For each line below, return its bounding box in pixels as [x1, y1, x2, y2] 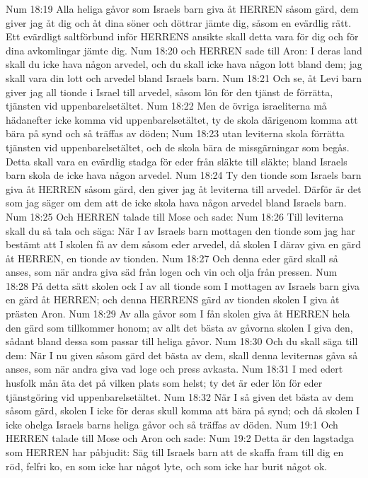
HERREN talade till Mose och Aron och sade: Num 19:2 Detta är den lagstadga [6, 431, 355, 445]
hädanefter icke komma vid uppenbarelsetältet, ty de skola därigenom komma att [6, 112, 358, 127]
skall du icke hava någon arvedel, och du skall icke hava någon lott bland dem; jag [6, 57, 362, 71]
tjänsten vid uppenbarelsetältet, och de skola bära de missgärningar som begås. [6, 139, 350, 154]
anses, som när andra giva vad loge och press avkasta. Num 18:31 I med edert [6, 361, 343, 376]
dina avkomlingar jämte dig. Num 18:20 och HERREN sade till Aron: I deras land [6, 42, 362, 57]
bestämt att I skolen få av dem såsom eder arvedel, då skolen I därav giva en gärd [6, 237, 362, 252]
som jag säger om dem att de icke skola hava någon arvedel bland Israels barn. [6, 195, 347, 210]
